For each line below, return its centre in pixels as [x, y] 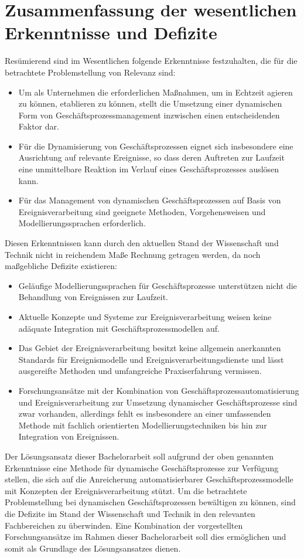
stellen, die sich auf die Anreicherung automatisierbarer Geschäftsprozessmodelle [149, 479]
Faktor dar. [39, 126]
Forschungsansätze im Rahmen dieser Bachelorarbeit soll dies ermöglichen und [146, 537]
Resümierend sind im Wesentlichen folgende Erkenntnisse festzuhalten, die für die [151, 61]
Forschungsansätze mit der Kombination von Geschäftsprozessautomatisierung [159, 390]
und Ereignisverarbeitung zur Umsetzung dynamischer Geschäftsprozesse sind [158, 402]
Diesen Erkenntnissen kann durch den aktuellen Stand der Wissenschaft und [142, 243]
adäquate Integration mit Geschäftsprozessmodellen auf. [119, 328]
